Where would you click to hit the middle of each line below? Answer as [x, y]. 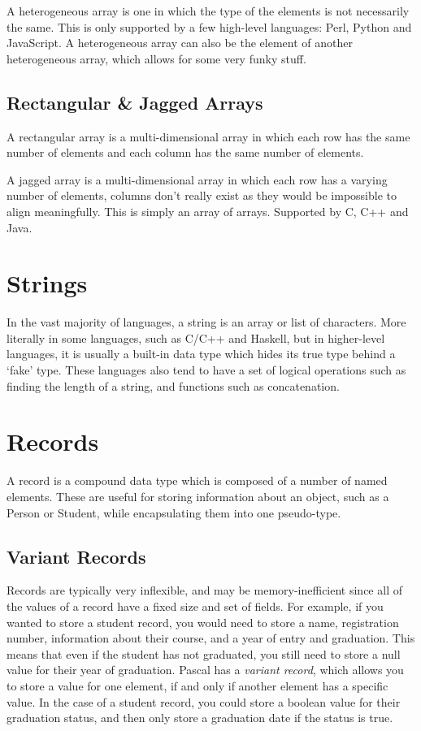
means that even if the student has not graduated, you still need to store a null [204, 653]
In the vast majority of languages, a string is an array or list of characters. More [206, 322]
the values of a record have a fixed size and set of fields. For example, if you [195, 606]
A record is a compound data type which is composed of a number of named [197, 480]
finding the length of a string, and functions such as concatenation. [173, 385]
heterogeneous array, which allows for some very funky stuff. [156, 58]
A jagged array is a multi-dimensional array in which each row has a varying [197, 179]
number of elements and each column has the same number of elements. [185, 152]
